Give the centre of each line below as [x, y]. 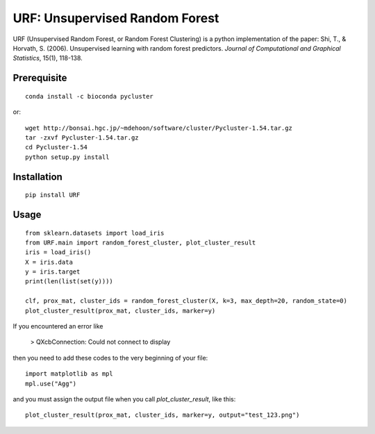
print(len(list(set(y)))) [69, 282]
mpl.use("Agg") [51, 383]
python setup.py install [67, 157]
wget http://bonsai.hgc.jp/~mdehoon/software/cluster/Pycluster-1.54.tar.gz [159, 128]
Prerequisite [40, 78]
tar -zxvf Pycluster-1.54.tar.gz [82, 137]
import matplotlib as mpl [69, 374]
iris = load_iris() [58, 252]
